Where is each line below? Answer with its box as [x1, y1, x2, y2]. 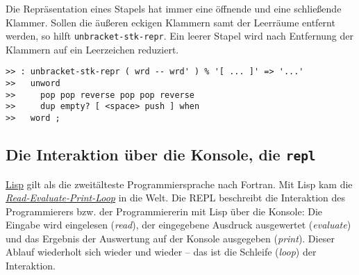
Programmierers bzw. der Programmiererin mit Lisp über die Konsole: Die [6, 203, 323, 218]
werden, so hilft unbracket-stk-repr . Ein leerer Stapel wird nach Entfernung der [6, 28, 354, 43]
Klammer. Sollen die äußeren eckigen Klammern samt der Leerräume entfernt [6, 15, 335, 29]
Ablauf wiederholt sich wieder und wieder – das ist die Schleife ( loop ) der [6, 244, 317, 259]
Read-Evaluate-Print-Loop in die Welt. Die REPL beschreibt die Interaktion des [6, 190, 346, 205]
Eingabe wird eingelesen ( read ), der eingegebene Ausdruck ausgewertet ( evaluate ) [6, 217, 351, 232]
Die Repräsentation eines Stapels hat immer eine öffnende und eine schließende [6, 1, 342, 15]
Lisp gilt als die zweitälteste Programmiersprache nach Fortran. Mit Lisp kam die [6, 176, 353, 191]
